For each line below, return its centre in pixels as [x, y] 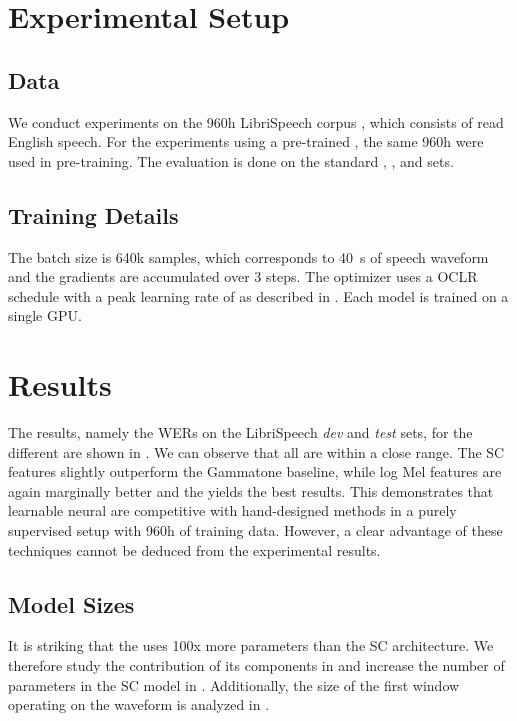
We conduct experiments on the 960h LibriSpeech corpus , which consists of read [256, 121]
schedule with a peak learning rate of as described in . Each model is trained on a [258, 295]
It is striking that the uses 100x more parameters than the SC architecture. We [251, 645]
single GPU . [45, 315]
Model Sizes [71, 603]
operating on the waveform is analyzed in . [139, 704]
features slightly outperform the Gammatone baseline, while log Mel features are [255, 471]
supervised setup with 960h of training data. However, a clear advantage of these [255, 530]
